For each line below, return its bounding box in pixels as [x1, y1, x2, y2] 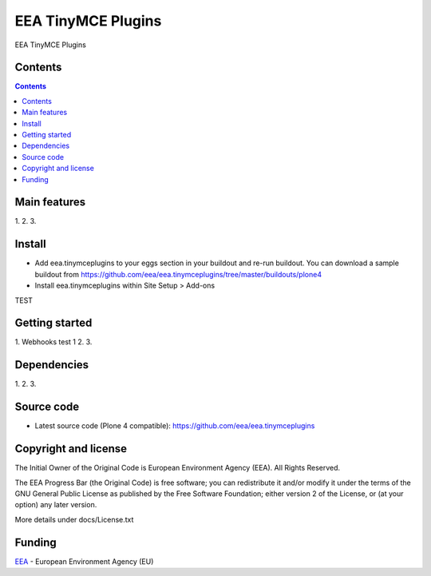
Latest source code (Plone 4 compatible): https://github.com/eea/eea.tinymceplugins [34, 421, 315, 431]
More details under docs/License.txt [14, 514, 134, 524]
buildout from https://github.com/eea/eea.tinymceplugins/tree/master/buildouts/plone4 [34, 269, 322, 279]
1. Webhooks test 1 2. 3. [14, 337, 93, 347]
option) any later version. [14, 500, 97, 510]
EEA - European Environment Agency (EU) [14, 556, 154, 566]
